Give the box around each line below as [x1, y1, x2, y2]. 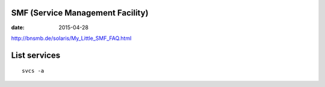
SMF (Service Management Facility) [11, 8, 149, 18]
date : [11, 24, 25, 31]
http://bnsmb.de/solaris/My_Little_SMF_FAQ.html [11, 35, 132, 42]
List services [11, 50, 61, 60]
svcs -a [22, 67, 45, 74]
